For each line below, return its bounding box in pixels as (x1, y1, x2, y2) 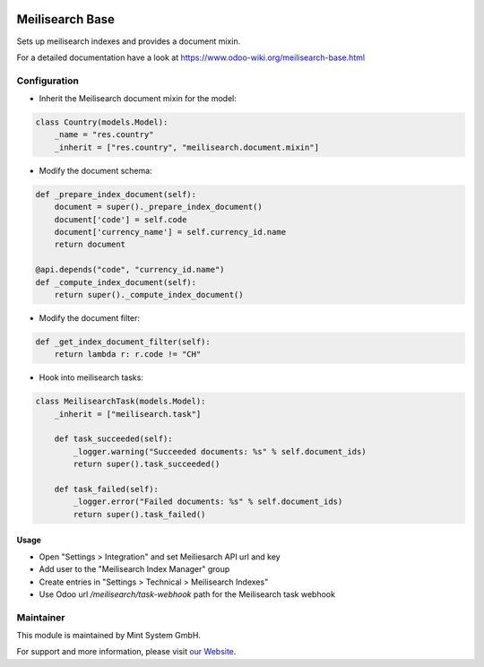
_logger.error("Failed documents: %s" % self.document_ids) (73, 497, 343, 507)
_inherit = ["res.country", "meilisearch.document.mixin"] (54, 142, 320, 152)
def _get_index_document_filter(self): (35, 336, 211, 347)
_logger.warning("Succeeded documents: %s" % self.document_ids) (73, 446, 367, 456)
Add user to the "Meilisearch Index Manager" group (39, 564, 230, 575)
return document (54, 239, 125, 250)
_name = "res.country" (54, 130, 154, 140)
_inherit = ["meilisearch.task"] (54, 409, 202, 419)
